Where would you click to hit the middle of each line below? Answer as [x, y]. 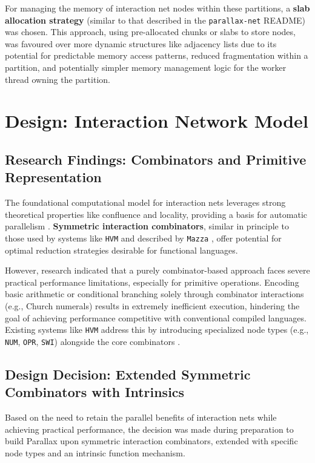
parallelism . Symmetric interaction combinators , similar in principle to [147, 226]
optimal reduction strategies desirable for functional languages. [121, 250]
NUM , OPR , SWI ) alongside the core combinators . [93, 341]
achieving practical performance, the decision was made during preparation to [149, 429]
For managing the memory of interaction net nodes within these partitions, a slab [157, 8]
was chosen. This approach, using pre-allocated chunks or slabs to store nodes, [150, 32]
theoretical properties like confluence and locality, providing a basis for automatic [156, 214]
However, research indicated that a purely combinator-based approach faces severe [157, 270]
